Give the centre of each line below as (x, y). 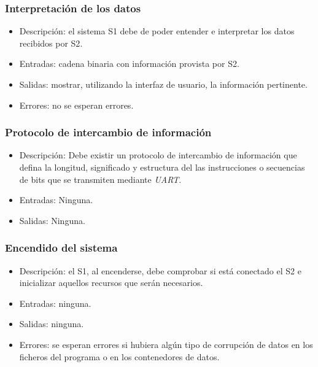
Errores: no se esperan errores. (76, 105)
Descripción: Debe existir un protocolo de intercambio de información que (158, 155)
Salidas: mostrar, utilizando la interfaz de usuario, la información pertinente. (163, 84)
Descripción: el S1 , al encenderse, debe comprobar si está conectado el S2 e (160, 270)
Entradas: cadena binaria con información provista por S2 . (129, 64)
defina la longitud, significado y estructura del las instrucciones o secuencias (162, 167)
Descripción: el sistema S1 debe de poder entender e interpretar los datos (157, 31)
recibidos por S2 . (51, 43)
